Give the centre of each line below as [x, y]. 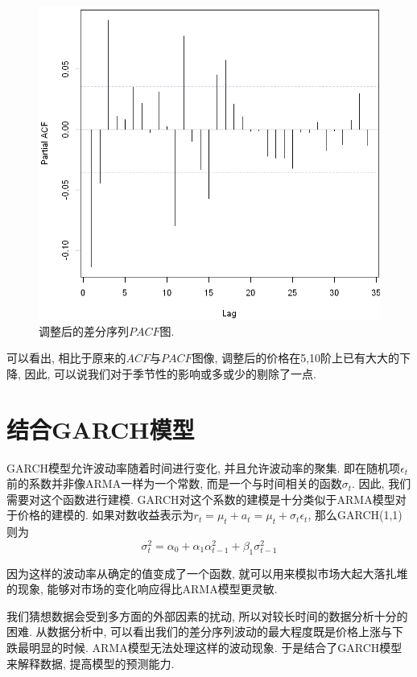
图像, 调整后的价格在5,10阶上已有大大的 [296, 358]
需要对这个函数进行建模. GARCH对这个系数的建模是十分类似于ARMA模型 [201, 499]
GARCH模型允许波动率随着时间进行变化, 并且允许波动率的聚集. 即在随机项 [204, 467]
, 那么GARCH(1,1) [355, 515]
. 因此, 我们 [382, 483]
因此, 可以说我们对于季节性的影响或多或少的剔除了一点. [170, 373]
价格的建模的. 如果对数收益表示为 [105, 515]
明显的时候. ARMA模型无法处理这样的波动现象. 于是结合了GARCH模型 [215, 648]
